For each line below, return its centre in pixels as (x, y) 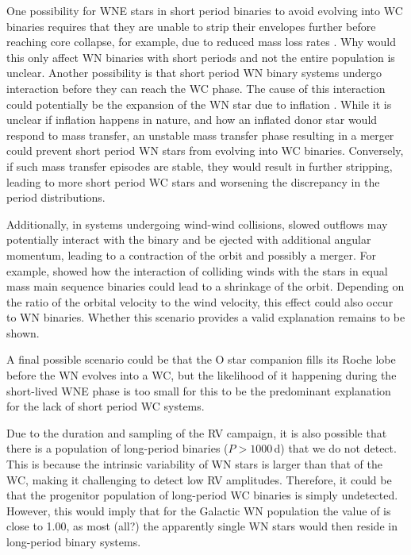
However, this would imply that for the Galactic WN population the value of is (199, 510)
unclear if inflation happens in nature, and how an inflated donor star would (192, 119)
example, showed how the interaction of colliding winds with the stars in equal (197, 270)
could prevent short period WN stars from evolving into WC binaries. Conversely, (205, 150)
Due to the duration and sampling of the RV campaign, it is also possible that (197, 432)
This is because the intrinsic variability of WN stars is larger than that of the (195, 464)
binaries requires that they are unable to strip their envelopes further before (191, 26)
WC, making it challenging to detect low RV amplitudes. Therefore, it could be (199, 479)
